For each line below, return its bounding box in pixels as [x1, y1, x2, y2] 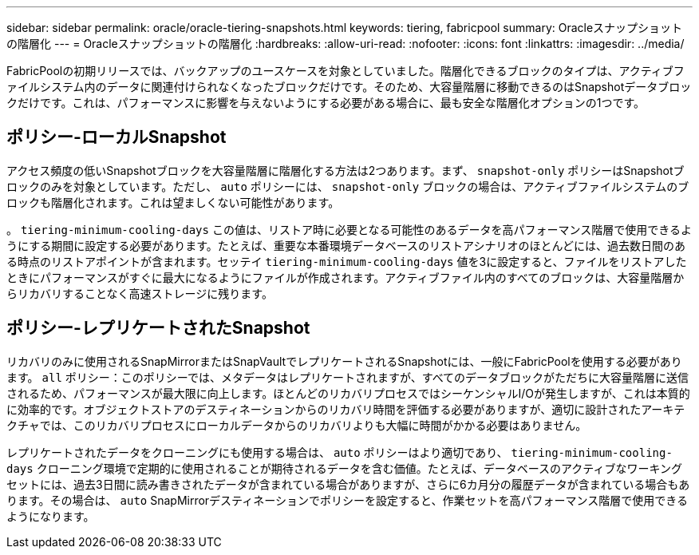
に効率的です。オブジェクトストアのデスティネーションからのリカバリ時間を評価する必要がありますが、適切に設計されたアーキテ [6, 402, 685, 416]
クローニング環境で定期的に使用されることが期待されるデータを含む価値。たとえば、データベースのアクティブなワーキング [36, 461, 682, 475]
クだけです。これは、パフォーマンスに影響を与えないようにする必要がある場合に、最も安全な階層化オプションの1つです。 [6, 96, 646, 109]
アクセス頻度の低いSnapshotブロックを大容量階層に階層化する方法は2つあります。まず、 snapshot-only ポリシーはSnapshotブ [6, 163, 685, 177]
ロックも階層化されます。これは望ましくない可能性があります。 [6, 195, 340, 209]
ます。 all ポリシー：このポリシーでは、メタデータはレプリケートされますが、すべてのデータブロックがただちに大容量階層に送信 [6, 370, 689, 384]
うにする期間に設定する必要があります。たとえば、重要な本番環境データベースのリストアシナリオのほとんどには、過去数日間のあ [6, 238, 686, 252]
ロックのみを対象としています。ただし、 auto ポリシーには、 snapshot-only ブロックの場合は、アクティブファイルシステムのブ [6, 179, 689, 193]
